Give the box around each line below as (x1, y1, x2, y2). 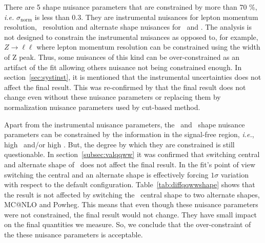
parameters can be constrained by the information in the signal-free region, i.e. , (4, 129, 254, 140)
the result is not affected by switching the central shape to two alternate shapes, (4, 189, 260, 200)
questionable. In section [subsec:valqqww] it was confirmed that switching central (4, 149, 260, 160)
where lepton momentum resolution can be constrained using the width (36, 41, 260, 52)
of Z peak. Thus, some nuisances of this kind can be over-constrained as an (4, 51, 240, 62)
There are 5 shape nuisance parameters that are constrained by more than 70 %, (4, 2, 257, 12)
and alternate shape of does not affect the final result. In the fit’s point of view (4, 159, 255, 169)
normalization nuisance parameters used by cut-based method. (4, 101, 200, 112)
